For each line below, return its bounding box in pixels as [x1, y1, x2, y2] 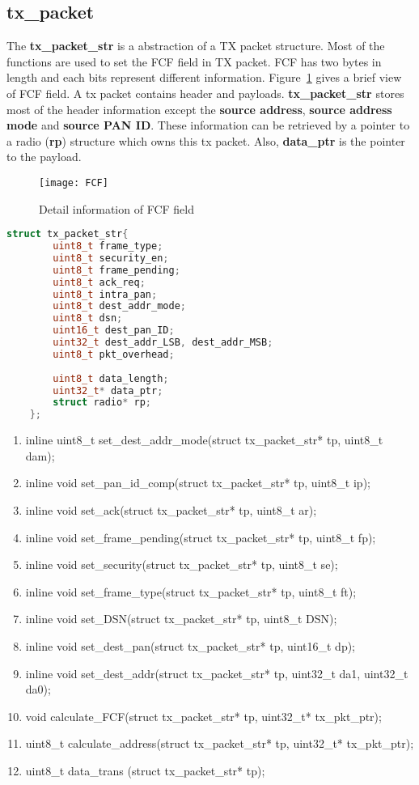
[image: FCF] [39, 176, 108, 189]
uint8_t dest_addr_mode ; [53, 300, 186, 312]
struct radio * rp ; [53, 397, 152, 409]
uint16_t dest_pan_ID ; [53, 325, 175, 337]
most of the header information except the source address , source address [6, 100, 392, 117]
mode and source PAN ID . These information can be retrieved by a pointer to [6, 117, 410, 134]
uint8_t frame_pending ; [53, 264, 180, 276]
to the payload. [6, 148, 82, 165]
